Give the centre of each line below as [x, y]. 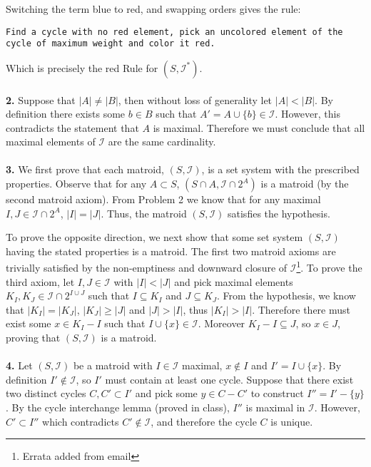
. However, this [308, 114]
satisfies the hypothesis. [279, 213]
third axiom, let [40, 281]
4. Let [19, 365]
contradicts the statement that [72, 127]
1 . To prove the [329, 267]
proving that [33, 338]
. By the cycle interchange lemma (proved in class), [118, 407]
